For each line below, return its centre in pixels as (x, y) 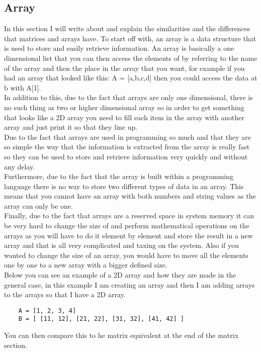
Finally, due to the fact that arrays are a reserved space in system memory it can (129, 215)
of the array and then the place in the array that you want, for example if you (124, 68)
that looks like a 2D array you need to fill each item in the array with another (124, 117)
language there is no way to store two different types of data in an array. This (124, 186)
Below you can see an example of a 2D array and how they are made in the (120, 275)
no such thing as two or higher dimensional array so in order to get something (124, 107)
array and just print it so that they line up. (71, 127)
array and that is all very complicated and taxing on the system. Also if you (121, 245)
